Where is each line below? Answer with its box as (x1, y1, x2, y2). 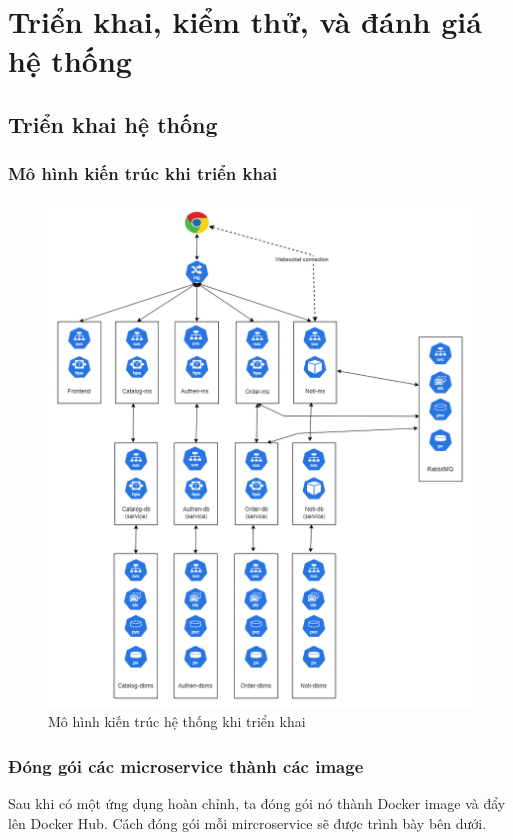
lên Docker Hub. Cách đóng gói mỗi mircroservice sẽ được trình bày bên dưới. (8, 812, 487, 833)
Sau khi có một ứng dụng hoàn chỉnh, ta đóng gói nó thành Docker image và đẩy (8, 793, 506, 813)
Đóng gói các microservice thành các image (8, 753, 364, 778)
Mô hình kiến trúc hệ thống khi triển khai (48, 711, 306, 732)
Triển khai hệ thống (8, 108, 218, 139)
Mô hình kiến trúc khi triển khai (8, 161, 278, 186)
